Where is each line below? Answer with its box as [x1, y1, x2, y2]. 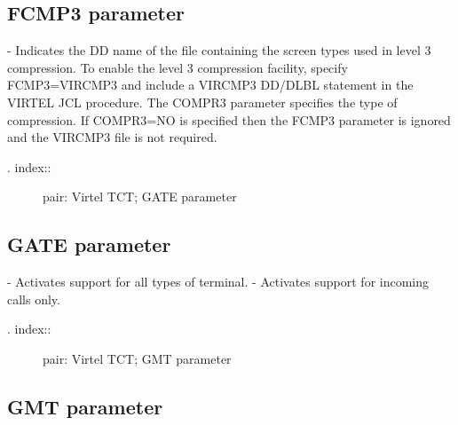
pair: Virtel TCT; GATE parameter [43, 187, 237, 206]
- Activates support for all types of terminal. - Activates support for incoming [7, 272, 430, 291]
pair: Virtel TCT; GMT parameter [43, 349, 232, 367]
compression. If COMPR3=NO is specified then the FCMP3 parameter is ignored [7, 110, 451, 129]
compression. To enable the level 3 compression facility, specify [7, 58, 348, 76]
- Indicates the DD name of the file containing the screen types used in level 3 [7, 41, 431, 59]
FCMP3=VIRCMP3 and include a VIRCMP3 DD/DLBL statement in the [7, 75, 414, 94]
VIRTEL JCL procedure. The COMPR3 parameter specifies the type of [7, 92, 398, 111]
